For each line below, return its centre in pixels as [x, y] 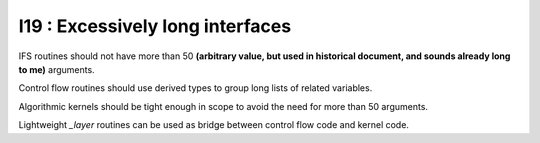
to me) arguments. [56, 69]
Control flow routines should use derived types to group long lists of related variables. [195, 88]
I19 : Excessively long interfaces [155, 26]
